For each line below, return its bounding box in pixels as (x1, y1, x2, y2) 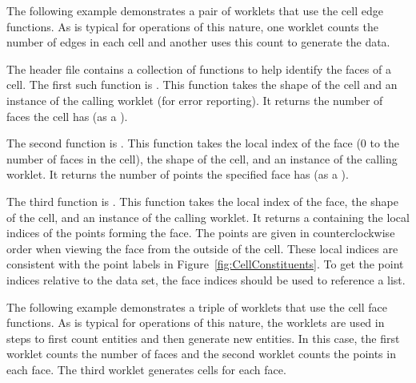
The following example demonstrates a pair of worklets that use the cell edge (6, 2, 383, 18)
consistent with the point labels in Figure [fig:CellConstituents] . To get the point (6, 256, 404, 272)
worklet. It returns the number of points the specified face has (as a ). (6, 166, 349, 183)
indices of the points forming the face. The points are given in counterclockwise (6, 224, 395, 241)
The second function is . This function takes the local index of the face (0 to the (6, 135, 400, 151)
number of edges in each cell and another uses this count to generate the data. (6, 34, 390, 50)
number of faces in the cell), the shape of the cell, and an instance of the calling (6, 150, 398, 167)
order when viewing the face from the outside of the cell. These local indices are (6, 240, 398, 256)
